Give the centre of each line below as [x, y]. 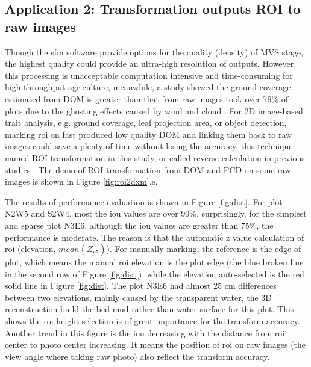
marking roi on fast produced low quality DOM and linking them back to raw [149, 134]
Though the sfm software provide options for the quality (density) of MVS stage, [154, 51]
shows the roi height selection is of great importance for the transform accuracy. [152, 321]
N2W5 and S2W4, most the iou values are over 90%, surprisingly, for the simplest [156, 213]
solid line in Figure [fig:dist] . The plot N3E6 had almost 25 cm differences [141, 285]
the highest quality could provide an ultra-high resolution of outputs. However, [151, 63]
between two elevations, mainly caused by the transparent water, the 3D [139, 297]
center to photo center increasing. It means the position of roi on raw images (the [155, 344]
